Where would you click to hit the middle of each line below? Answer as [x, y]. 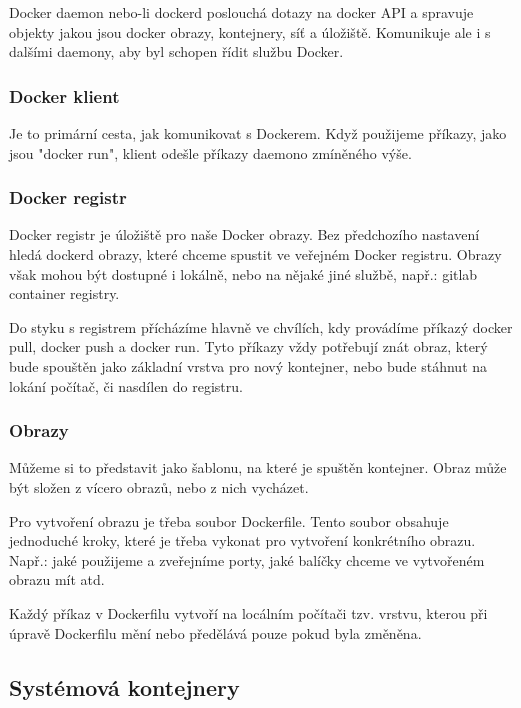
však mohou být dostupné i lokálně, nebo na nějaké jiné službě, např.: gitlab [243, 273]
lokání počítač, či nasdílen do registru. [126, 385]
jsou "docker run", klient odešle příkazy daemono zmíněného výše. [210, 152]
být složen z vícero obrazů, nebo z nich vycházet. [159, 486]
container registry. [64, 293]
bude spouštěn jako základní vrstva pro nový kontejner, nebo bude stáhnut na [248, 365]
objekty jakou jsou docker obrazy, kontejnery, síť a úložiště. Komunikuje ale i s [250, 31]
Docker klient [64, 95]
